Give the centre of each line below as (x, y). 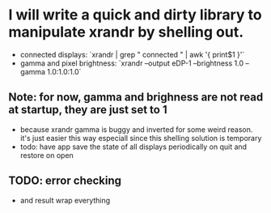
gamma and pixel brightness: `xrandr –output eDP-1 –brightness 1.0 (132, 63)
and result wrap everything (65, 200)
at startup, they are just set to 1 (88, 110)
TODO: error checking (65, 181)
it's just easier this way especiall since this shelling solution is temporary (141, 138)
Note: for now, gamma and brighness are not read (136, 98)
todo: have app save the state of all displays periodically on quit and (133, 147)
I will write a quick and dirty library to (135, 15)
